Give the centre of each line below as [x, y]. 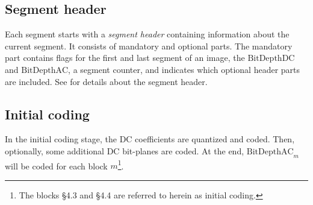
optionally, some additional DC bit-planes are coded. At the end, [125, 150]
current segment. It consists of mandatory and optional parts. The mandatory [149, 46]
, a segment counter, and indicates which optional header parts [184, 69]
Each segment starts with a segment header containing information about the [147, 34]
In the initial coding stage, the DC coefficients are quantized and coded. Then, [150, 139]
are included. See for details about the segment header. [106, 81]
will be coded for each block [56, 166]
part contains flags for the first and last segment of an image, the [125, 58]
